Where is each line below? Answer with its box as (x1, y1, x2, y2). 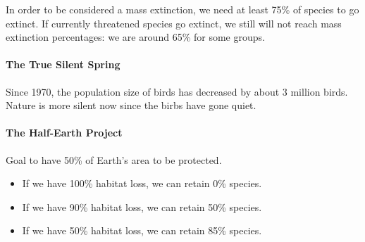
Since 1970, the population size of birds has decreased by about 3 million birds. (6, 84, 348, 98)
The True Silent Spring (6, 57, 120, 72)
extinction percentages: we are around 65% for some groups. (6, 30, 265, 44)
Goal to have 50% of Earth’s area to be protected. (6, 152, 222, 167)
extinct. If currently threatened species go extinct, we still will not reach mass (6, 15, 342, 30)
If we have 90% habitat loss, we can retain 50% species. (22, 199, 262, 214)
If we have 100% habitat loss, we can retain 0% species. (22, 176, 262, 191)
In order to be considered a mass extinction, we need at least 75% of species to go (6, 2, 359, 16)
